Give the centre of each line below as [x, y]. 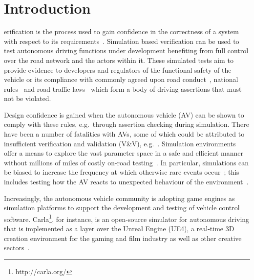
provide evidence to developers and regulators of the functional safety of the [118, 70]
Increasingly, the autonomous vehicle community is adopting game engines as [119, 198]
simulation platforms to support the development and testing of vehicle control [122, 208]
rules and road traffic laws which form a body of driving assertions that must [123, 89]
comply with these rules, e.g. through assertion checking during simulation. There [127, 124]
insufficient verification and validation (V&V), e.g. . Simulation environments [120, 143]
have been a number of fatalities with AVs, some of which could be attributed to [124, 134]
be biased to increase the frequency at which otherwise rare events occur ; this [122, 172]
